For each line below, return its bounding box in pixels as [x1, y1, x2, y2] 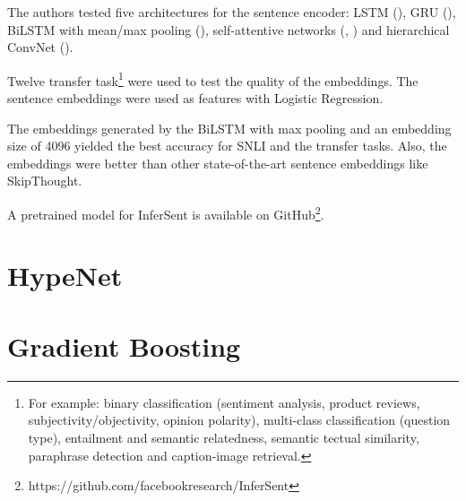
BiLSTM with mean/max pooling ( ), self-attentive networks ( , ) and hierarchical [7, 20, 450, 39]
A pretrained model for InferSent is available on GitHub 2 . [7, 203, 324, 223]
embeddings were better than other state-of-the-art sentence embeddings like [7, 153, 428, 172]
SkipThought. [7, 171, 82, 190]
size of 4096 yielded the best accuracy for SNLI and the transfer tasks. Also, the [7, 136, 447, 155]
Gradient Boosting [7, 327, 241, 364]
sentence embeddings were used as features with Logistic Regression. [7, 89, 384, 108]
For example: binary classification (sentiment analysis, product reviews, [28, 393, 420, 411]
